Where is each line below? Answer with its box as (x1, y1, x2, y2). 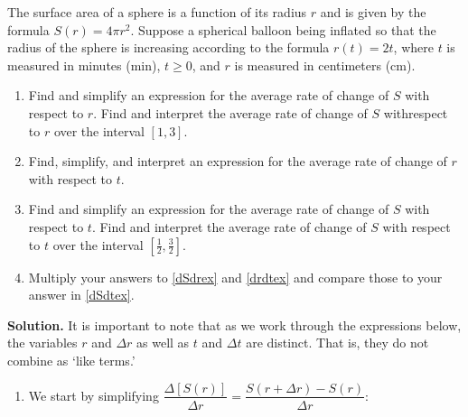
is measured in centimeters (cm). (234, 55, 416, 74)
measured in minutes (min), (7, 55, 161, 74)
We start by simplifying (28, 385, 159, 404)
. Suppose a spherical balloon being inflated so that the (130, 20, 436, 39)
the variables (7, 333, 78, 352)
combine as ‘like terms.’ (7, 350, 136, 369)
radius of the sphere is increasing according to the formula (7, 38, 330, 57)
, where (393, 38, 434, 57)
